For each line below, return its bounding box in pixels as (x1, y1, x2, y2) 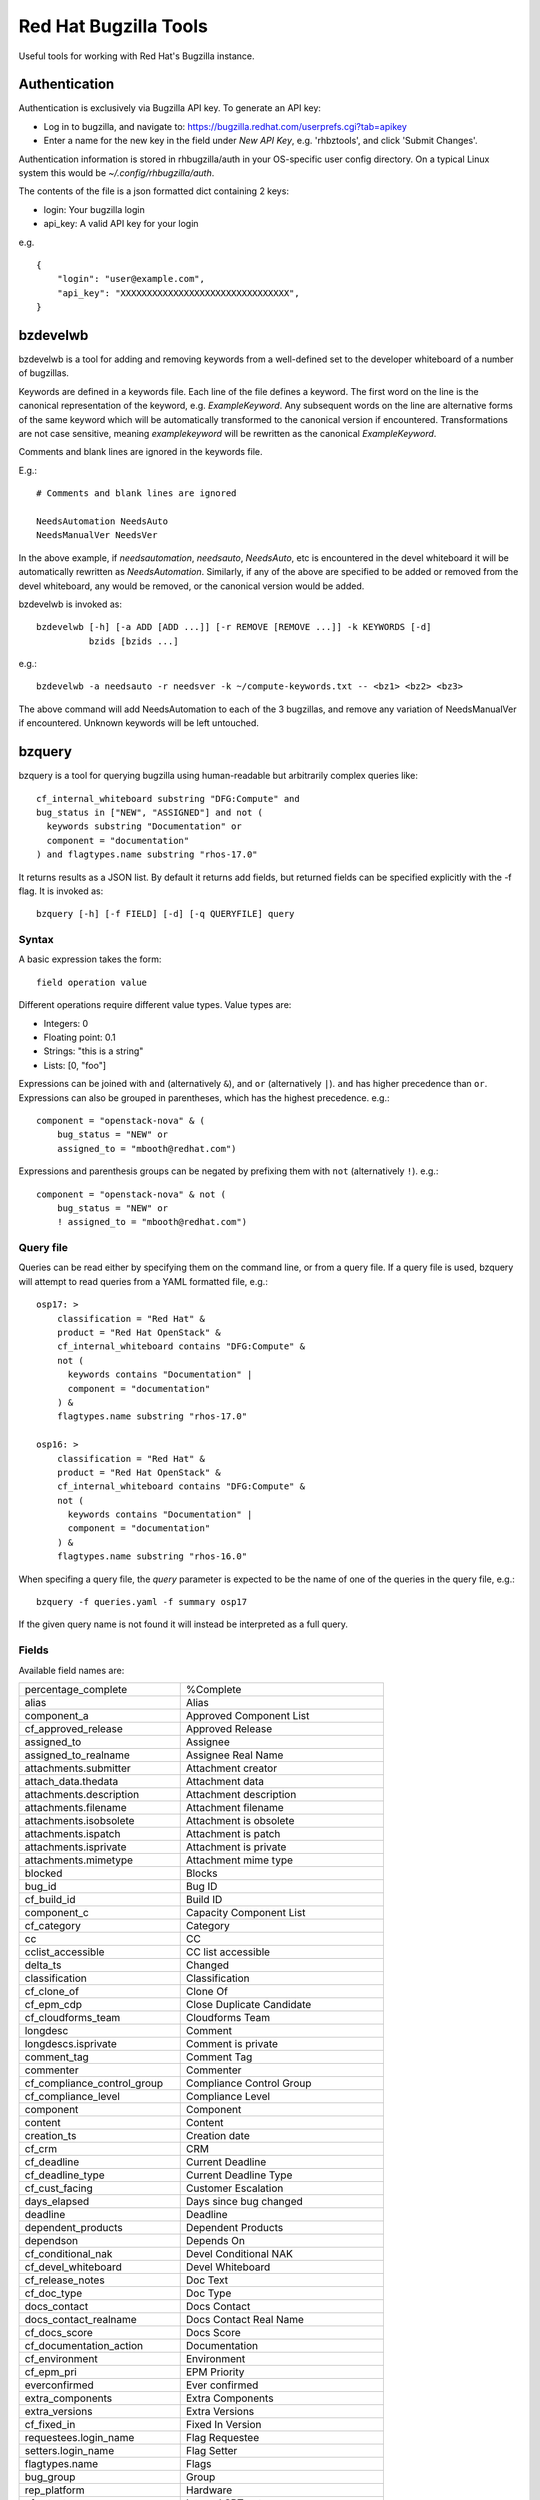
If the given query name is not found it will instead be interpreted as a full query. (18, 1618, 349, 1630)
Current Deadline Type (185, 2168, 293, 2182)
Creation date (185, 2128, 250, 2142)
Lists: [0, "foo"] (43, 1059, 107, 1071)
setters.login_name (24, 2443, 115, 2457)
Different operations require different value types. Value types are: (18, 999, 292, 1011)
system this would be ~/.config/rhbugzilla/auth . (18, 167, 215, 179)
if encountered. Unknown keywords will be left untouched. (18, 717, 260, 729)
